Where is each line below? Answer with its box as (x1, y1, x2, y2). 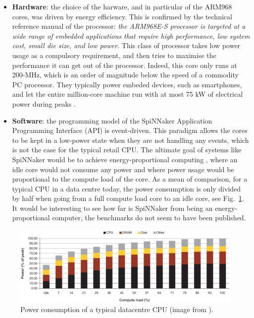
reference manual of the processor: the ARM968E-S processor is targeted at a (12, 21, 246, 31)
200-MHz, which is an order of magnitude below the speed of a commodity (12, 69, 239, 80)
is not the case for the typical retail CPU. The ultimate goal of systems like (12, 144, 242, 155)
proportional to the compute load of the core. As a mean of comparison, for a (12, 174, 248, 184)
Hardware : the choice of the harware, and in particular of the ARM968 (12, 1, 232, 11)
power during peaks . (12, 98, 76, 109)
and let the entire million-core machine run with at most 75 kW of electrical (12, 89, 243, 99)
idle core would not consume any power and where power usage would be (12, 164, 234, 174)
